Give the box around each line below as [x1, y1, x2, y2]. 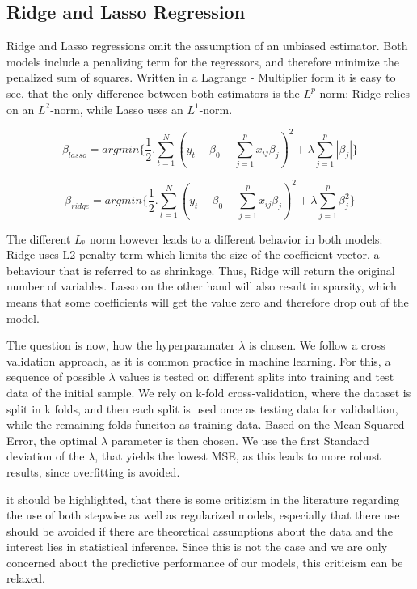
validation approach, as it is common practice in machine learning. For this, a [6, 352, 391, 369]
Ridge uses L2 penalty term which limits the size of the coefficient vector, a [6, 246, 380, 263]
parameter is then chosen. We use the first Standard [111, 431, 369, 448]
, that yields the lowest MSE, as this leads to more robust [95, 447, 381, 464]
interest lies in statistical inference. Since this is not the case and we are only [6, 538, 388, 555]
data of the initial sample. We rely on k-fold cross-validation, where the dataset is [6, 383, 411, 400]
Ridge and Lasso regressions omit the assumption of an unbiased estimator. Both [6, 37, 408, 54]
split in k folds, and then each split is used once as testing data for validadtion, [6, 400, 398, 417]
